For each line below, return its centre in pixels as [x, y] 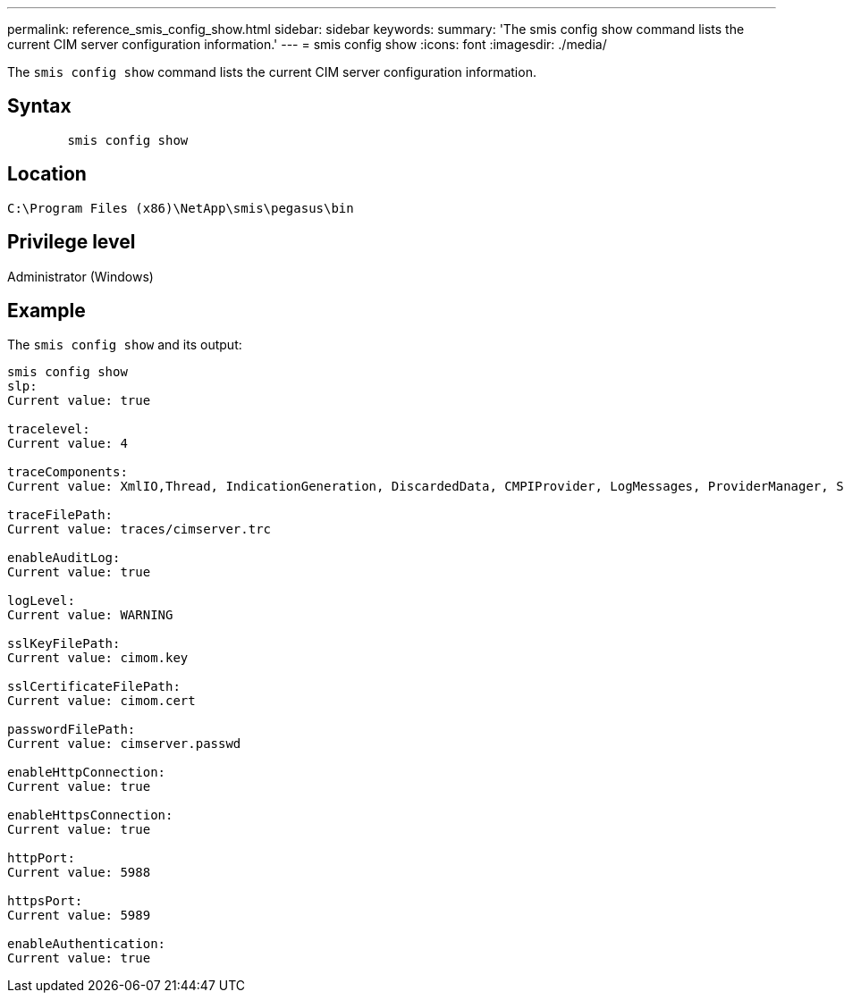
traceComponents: [68, 472]
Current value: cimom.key [98, 658]
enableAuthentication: [87, 944]
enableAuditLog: [64, 558]
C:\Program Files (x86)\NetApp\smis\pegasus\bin [181, 208]
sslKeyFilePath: [64, 644]
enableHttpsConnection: [90, 815]
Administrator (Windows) [80, 276]
